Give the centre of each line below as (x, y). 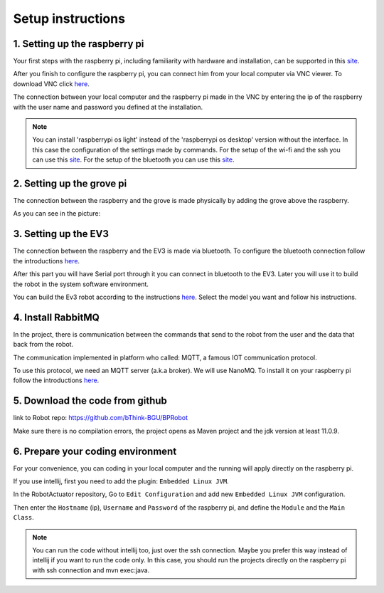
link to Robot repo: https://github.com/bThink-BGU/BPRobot (101, 418)
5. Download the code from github (90, 401)
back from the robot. (43, 345)
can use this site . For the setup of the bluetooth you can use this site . (133, 159)
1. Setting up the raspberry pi (79, 44)
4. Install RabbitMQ (56, 317)
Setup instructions (69, 19)
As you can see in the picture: (57, 214)
